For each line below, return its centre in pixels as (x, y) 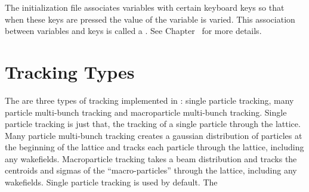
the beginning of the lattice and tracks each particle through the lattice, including (154, 147)
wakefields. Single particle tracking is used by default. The (111, 182)
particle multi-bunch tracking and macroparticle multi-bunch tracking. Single (146, 112)
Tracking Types (70, 71)
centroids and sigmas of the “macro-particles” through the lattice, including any (151, 170)
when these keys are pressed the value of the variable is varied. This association (150, 19)
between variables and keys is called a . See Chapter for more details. (133, 31)
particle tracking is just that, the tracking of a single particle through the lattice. (153, 124)
